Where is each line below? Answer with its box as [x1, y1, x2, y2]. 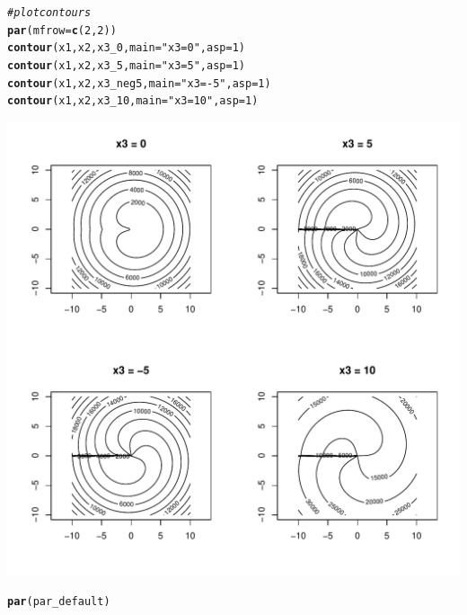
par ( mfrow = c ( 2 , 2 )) [7, 23, 117, 37]
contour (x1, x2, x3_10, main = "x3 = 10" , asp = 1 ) [7, 94, 259, 108]
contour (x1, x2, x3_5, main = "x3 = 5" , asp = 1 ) [7, 58, 246, 72]
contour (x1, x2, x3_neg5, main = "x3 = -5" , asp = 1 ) [7, 76, 271, 90]
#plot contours [7, 6, 92, 19]
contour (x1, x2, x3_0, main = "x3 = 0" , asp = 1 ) [7, 41, 246, 55]
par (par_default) [7, 594, 110, 608]
